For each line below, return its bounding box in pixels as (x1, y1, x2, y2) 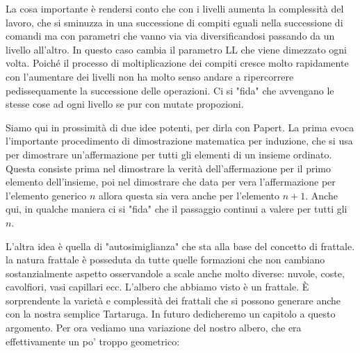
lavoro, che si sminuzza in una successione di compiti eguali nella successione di (6, 15, 343, 29)
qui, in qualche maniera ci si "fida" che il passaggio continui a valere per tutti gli (6, 202, 347, 216)
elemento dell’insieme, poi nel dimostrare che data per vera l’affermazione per (6, 174, 336, 189)
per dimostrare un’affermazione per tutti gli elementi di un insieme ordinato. (6, 147, 332, 161)
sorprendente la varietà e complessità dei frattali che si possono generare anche (6, 293, 341, 307)
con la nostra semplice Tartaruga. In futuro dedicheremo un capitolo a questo (6, 306, 336, 321)
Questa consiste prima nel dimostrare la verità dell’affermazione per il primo (6, 161, 332, 175)
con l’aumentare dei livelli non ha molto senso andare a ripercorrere (6, 69, 294, 83)
